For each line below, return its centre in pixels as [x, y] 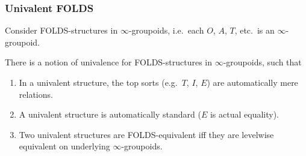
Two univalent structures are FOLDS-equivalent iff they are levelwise [146, 134]
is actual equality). [244, 114]
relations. [36, 94]
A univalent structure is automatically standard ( [110, 114]
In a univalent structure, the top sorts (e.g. [98, 82]
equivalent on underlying [64, 146]
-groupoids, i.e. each [166, 30]
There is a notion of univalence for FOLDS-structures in [109, 62]
